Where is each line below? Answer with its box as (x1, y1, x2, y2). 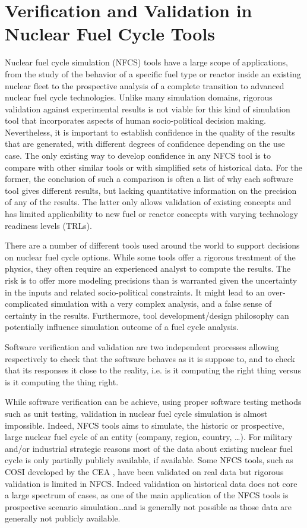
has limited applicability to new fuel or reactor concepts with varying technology (5, 208, 298, 220)
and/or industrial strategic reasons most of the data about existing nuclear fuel (5, 442, 293, 454)
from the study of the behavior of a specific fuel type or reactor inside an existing (5, 67, 301, 80)
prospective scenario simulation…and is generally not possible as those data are (5, 500, 292, 513)
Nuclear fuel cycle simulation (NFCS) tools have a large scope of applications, (5, 56, 288, 68)
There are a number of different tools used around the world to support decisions (5, 239, 300, 252)
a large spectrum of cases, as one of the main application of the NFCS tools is (5, 489, 289, 501)
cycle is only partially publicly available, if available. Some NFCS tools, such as (5, 454, 293, 466)
